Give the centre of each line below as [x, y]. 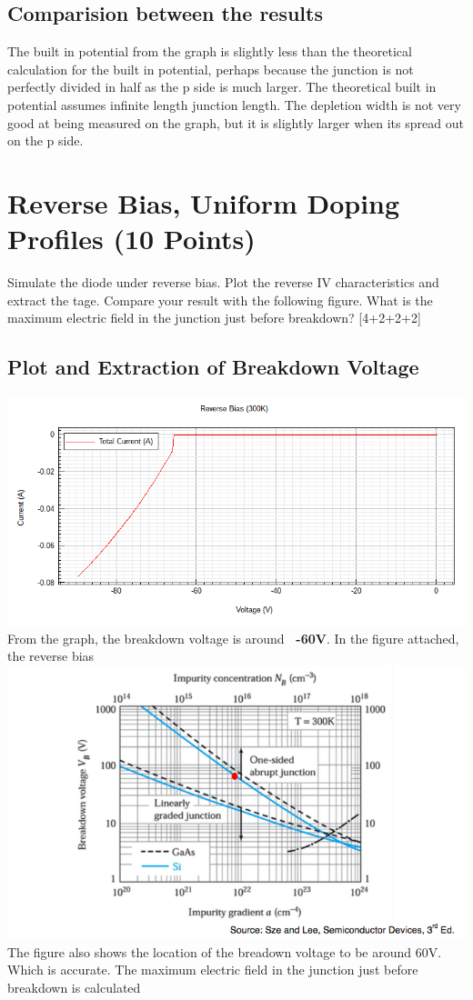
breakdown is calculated [74, 987]
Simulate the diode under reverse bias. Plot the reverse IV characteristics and [223, 282]
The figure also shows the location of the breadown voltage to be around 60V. [225, 951]
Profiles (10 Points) [131, 239]
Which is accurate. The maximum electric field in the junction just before [213, 970]
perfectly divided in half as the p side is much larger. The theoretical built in [222, 87]
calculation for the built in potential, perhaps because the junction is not [211, 69]
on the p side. [45, 140]
